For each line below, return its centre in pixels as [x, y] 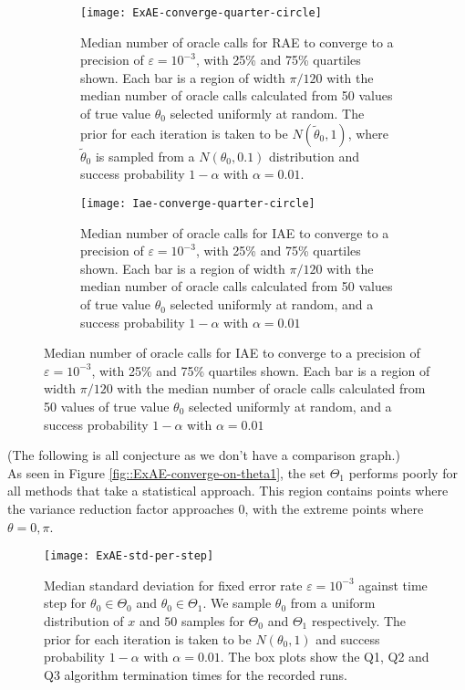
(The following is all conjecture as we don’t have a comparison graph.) [204, 455]
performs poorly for [403, 472]
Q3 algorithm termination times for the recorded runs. [196, 674]
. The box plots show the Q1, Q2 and [325, 657]
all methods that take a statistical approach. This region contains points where [228, 491]
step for [65, 603]
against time [393, 585]
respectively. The [359, 621]
